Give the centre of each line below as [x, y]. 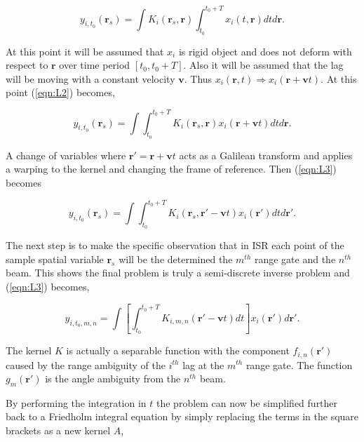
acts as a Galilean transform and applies [266, 155]
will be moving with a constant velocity [90, 78]
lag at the [203, 364]
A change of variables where [66, 155]
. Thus [198, 78]
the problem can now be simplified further [247, 402]
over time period [95, 65]
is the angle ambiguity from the [113, 379]
